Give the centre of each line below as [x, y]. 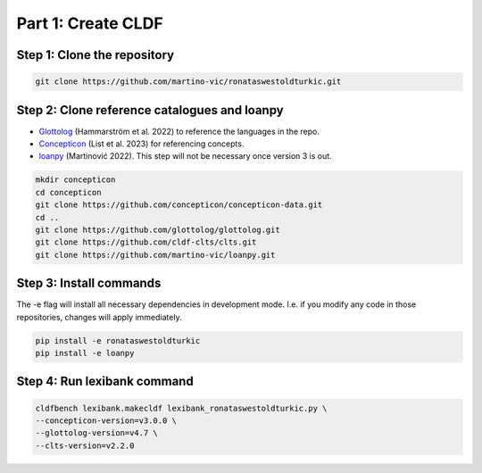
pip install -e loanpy [85, 353]
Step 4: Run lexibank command [105, 382]
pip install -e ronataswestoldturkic [118, 340]
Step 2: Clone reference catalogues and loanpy [150, 110]
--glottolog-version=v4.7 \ [96, 433]
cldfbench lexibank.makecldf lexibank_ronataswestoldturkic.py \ [181, 408]
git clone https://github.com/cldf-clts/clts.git [146, 242]
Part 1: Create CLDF [90, 23]
